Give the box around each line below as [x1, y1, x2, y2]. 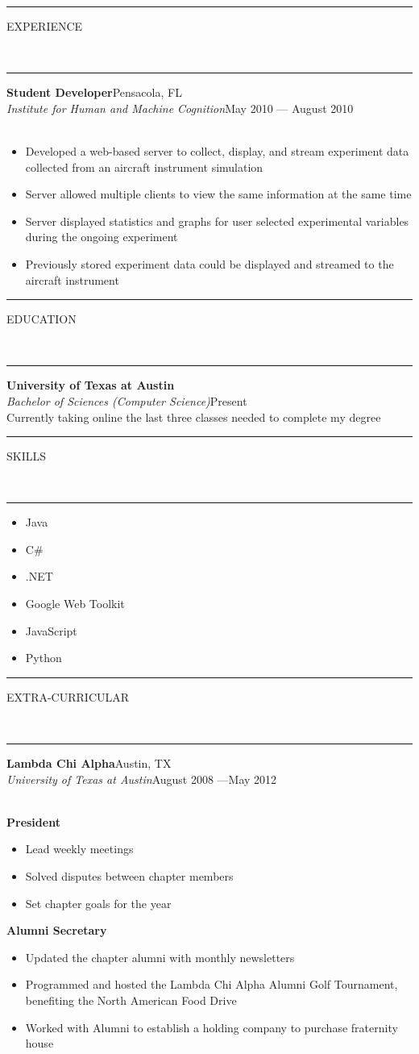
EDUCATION [6, 310, 77, 327]
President [6, 813, 60, 830]
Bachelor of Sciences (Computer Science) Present [6, 392, 247, 409]
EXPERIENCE [6, 18, 83, 34]
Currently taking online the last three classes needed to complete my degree [6, 408, 381, 425]
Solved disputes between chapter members [25, 868, 234, 884]
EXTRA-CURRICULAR [6, 688, 130, 705]
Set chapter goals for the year [25, 894, 172, 911]
